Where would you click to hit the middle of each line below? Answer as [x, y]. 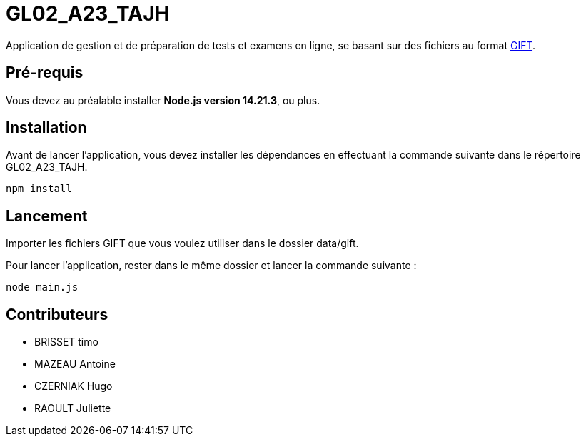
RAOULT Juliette [73, 408]
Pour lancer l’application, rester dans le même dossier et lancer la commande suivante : [211, 266]
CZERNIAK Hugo [74, 386]
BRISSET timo [66, 342]
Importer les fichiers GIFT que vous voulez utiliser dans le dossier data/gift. [182, 243]
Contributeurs [57, 314]
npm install [39, 189]
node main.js [42, 287]
